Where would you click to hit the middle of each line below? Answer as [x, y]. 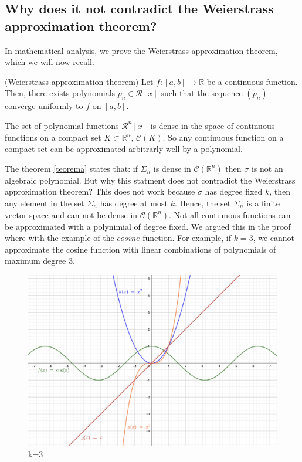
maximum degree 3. [40, 261]
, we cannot [274, 238]
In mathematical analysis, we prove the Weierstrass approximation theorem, [141, 50]
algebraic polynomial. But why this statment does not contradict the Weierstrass [150, 180]
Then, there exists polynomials [60, 93]
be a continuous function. [252, 81]
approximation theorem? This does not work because [100, 191]
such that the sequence [202, 93]
